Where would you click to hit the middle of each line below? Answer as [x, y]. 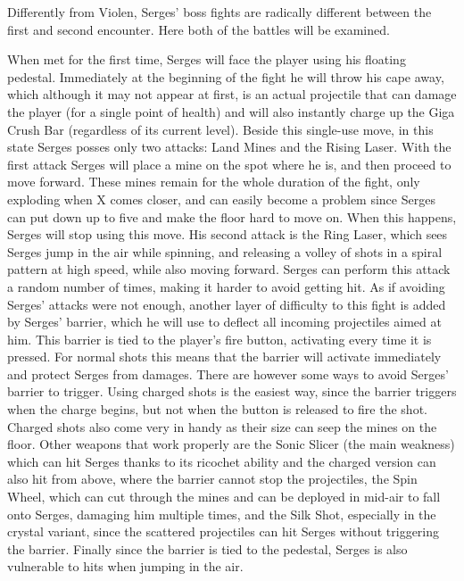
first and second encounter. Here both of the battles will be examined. [199, 29]
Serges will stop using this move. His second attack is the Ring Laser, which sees [228, 234]
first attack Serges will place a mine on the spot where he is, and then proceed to [229, 164]
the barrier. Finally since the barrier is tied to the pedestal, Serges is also [207, 548]
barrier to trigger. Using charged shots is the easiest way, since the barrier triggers [232, 391]
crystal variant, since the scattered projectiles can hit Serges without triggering [224, 531]
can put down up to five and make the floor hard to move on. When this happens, [232, 216]
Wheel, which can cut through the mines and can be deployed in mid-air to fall [224, 497]
